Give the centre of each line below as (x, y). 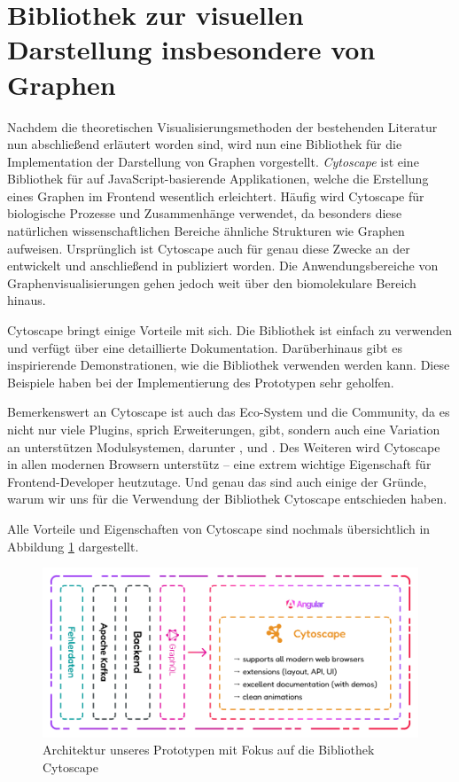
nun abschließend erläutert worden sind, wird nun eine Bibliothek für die (205, 144)
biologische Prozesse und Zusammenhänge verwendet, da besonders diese (205, 213)
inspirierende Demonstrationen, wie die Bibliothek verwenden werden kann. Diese (229, 365)
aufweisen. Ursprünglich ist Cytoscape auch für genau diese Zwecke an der (209, 248)
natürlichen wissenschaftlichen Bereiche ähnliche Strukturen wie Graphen (206, 231)
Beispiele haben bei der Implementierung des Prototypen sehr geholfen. (201, 382)
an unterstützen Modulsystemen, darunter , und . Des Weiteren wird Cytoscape (224, 446)
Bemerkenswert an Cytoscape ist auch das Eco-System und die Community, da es (229, 412)
